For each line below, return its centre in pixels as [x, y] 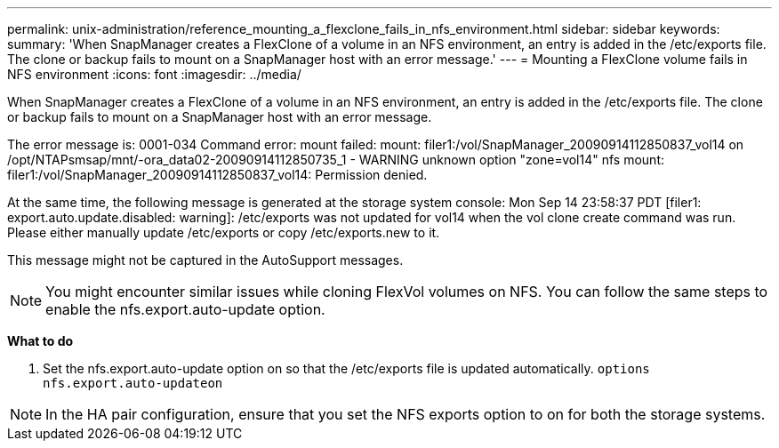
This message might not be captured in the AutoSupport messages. [205, 260]
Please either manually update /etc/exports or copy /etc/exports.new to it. [224, 232]
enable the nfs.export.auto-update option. [185, 309]
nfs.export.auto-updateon [133, 383]
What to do [40, 341]
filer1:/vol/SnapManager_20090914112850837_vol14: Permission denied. [217, 175]
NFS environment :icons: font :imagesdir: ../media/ [154, 74]
